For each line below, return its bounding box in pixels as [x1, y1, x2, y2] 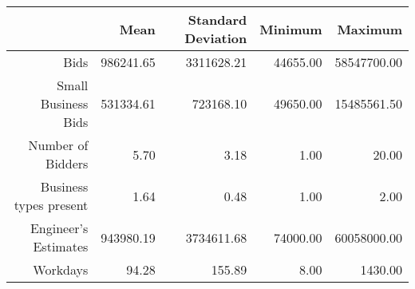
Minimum [259, 19, 322, 38]
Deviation [184, 29, 247, 47]
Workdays [33, 260, 89, 279]
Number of [28, 136, 89, 154]
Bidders [45, 154, 89, 172]
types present [14, 196, 89, 214]
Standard [188, 10, 247, 29]
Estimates [33, 237, 89, 255]
